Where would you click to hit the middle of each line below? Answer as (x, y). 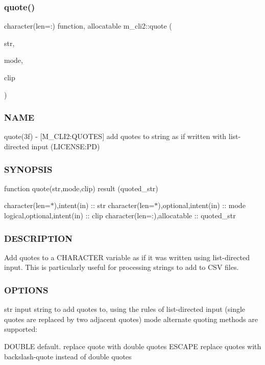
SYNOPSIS (28, 169)
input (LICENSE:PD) (66, 146)
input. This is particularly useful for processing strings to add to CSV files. (122, 267)
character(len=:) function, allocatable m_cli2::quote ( (88, 26)
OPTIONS (26, 290)
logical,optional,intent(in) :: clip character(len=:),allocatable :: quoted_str (120, 215)
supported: (21, 329)
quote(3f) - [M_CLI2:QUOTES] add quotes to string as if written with (115, 136)
